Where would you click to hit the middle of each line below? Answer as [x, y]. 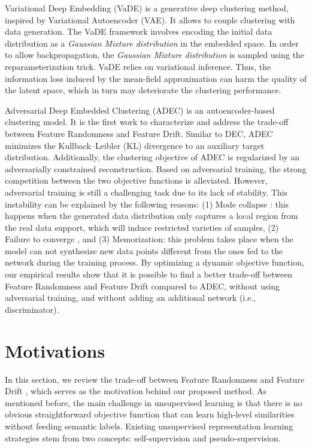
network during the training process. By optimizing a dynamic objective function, [155, 262]
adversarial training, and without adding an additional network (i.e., [131, 298]
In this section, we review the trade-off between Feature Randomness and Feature [155, 379]
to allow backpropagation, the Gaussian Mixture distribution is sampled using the [155, 55]
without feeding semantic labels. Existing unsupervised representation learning [149, 426]
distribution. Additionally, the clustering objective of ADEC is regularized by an [152, 157]
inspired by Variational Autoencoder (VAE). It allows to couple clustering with [150, 19]
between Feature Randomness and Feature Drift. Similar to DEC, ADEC [139, 133]
